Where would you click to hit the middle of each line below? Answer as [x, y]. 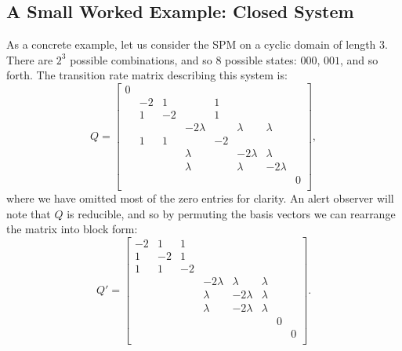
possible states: [261, 59]
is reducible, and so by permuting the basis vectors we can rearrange [231, 213]
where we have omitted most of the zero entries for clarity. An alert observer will [200, 198]
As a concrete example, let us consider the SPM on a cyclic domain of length [191, 44]
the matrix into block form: [72, 229]
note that [29, 213]
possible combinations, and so [141, 59]
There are [30, 59]
